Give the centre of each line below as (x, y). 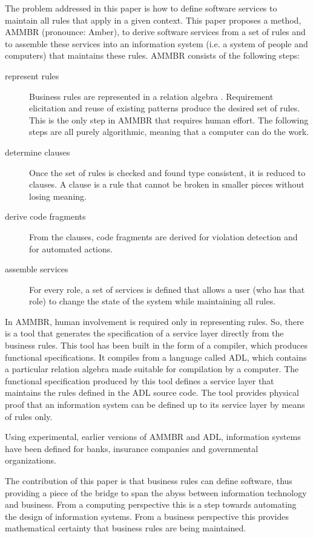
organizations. (31, 460)
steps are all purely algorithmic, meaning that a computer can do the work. (169, 132)
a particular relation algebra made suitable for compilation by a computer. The (152, 369)
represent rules (32, 75)
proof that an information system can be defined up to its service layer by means (155, 405)
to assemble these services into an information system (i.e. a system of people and (156, 43)
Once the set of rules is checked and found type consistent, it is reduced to (167, 172)
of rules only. (29, 416)
